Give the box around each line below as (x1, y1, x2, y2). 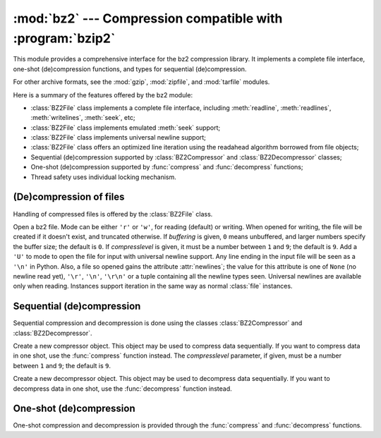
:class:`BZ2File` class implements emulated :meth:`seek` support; (30, 123, 221, 132)
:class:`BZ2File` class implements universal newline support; (30, 133, 206, 142)
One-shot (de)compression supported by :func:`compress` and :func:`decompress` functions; (30, 163, 303, 171)
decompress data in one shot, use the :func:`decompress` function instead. (13, 384, 232, 393)
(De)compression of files (13, 191, 125, 203)
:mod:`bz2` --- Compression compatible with (13, 11, 283, 26)
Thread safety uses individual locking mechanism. (30, 173, 176, 181)
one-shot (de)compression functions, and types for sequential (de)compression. (13, 64, 247, 73)
